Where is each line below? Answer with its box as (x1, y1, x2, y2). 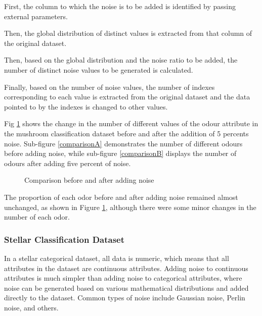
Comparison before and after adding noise (24, 175, 154, 185)
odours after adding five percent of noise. (4, 157, 131, 168)
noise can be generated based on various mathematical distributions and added (4, 282, 249, 293)
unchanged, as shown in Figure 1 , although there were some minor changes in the (4, 201, 256, 212)
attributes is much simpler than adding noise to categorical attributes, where (4, 273, 242, 283)
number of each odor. (4, 212, 70, 222)
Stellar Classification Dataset (4, 233, 125, 245)
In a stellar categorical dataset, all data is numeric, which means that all (4, 252, 229, 263)
